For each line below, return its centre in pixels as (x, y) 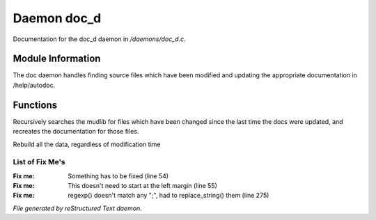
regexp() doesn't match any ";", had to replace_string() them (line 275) (169, 196)
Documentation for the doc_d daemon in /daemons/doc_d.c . (99, 39)
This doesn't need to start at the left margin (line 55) (142, 186)
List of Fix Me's (39, 162)
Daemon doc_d (57, 18)
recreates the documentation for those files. (76, 132)
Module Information (57, 59)
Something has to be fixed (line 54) (118, 176)
